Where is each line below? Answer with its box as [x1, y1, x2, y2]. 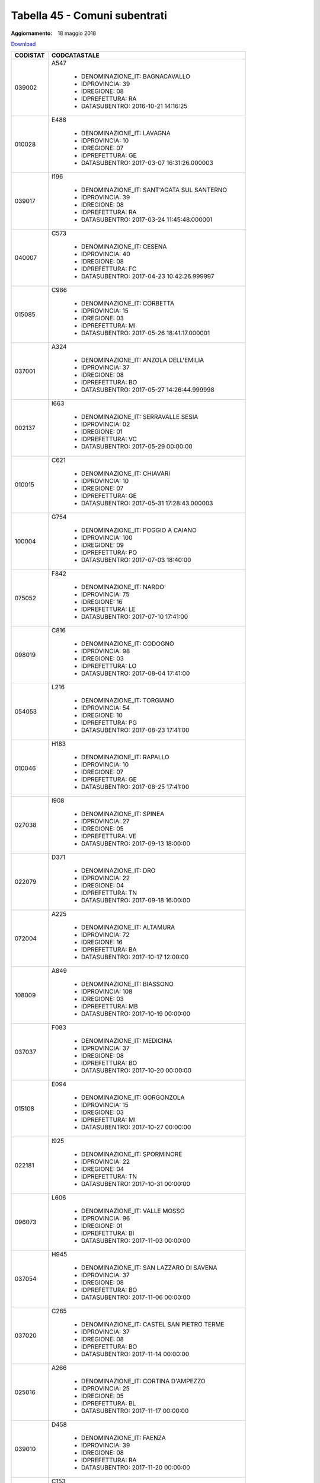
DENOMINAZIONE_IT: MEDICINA [81, 1037, 172, 1045]
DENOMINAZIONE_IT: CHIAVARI [81, 469, 171, 478]
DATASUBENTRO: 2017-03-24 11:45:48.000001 [81, 215, 213, 224]
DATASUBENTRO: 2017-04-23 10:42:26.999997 [81, 272, 215, 281]
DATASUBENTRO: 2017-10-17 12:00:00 [81, 953, 189, 961]
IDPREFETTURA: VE [81, 832, 136, 841]
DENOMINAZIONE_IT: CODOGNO [81, 639, 174, 648]
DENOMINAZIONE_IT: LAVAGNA [81, 129, 171, 138]
